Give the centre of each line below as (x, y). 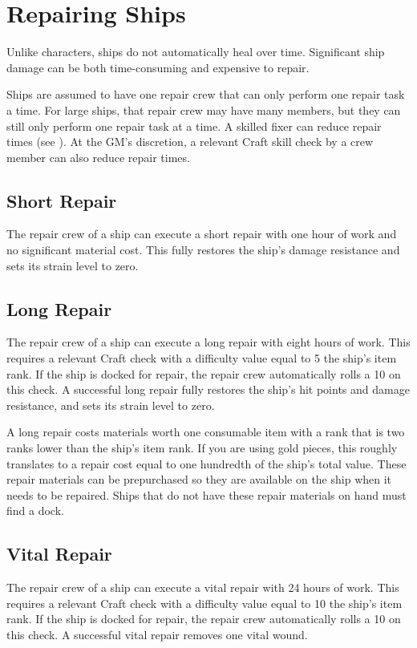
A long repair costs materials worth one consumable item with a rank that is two (206, 432)
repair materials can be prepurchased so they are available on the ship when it (199, 479)
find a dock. (35, 510)
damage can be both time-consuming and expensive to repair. (158, 67)
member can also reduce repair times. (98, 157)
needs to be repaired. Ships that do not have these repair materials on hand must (206, 494)
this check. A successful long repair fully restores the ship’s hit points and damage (208, 389)
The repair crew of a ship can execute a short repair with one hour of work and (202, 234)
